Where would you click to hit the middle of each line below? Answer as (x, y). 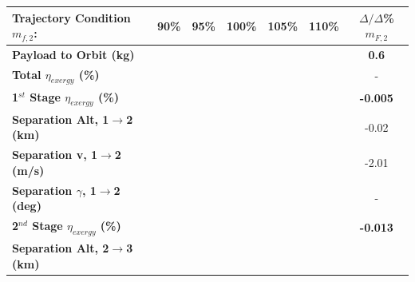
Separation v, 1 (55, 155)
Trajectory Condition (71, 17)
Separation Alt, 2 (61, 248)
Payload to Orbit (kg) (73, 54)
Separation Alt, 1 (61, 119)
